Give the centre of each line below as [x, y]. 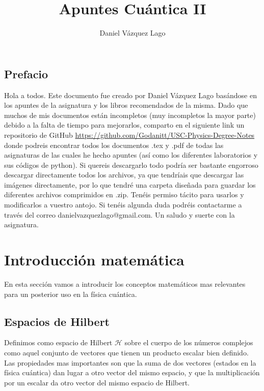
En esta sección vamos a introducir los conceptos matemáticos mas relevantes [125, 283]
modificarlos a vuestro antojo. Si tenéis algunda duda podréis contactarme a [123, 205]
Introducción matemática [94, 260]
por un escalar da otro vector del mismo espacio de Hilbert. [97, 382]
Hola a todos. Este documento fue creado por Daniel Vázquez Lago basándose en [130, 95]
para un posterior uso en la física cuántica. [71, 294]
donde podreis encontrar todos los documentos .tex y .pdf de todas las [114, 145]
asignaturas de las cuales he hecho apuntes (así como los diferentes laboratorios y [131, 155]
